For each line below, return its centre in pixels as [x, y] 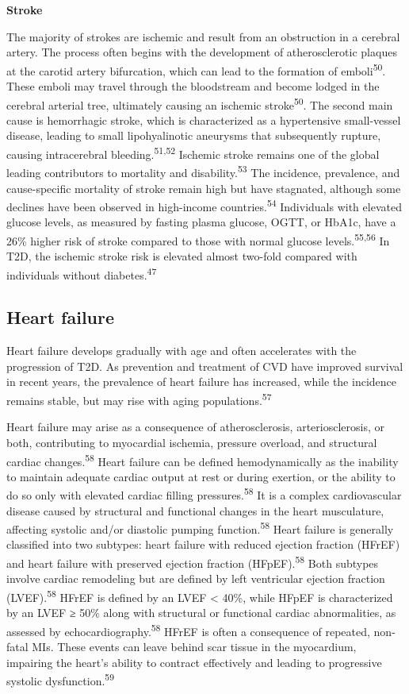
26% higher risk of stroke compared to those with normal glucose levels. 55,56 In [198, 239]
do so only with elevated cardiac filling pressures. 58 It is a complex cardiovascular [204, 494]
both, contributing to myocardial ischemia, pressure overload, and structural [192, 442]
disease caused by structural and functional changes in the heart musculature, [195, 510]
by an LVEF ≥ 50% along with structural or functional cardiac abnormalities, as [201, 613]
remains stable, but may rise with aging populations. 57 [139, 399]
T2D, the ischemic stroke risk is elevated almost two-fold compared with [182, 256]
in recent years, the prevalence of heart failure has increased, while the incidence [201, 382]
